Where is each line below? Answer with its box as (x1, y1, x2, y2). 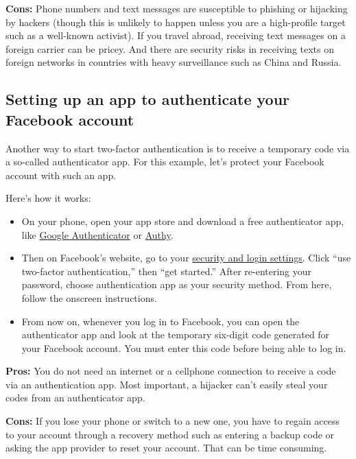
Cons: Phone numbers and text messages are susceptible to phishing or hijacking (5, 1, 348, 15)
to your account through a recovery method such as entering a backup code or (5, 427, 335, 441)
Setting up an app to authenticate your (5, 89, 290, 110)
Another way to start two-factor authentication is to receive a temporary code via (5, 141, 350, 155)
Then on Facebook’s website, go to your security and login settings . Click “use (21, 250, 351, 265)
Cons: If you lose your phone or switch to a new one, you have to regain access (5, 414, 340, 428)
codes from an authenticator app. (5, 390, 145, 405)
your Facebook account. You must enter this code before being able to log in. (21, 340, 346, 355)
